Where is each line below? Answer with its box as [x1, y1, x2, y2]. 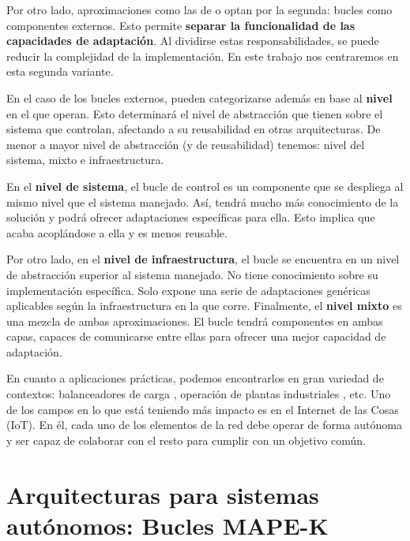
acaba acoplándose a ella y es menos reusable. [6, 224, 228, 241]
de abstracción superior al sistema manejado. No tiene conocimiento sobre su [6, 266, 378, 282]
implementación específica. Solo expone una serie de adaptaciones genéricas [6, 282, 371, 298]
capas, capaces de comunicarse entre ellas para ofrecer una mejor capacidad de [6, 328, 386, 345]
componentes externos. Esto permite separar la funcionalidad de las [6, 17, 355, 33]
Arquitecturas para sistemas [6, 478, 319, 510]
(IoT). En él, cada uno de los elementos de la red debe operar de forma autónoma [6, 416, 402, 433]
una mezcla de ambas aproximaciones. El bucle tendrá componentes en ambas [6, 312, 383, 329]
